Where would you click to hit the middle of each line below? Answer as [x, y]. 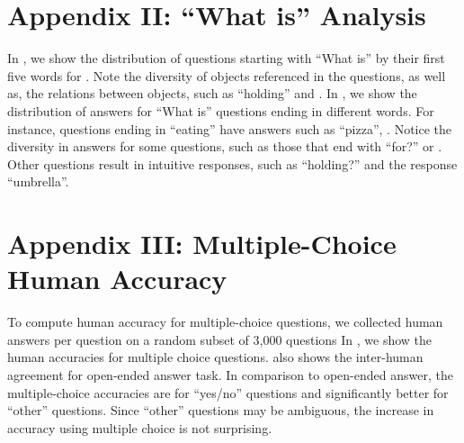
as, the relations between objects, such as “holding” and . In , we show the [212, 93]
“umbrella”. [38, 181]
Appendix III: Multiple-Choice [202, 244]
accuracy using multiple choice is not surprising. [140, 427]
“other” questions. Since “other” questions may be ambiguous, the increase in [221, 410]
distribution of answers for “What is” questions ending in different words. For [221, 110]
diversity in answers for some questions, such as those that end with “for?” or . [225, 146]
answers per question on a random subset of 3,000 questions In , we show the [220, 339]
